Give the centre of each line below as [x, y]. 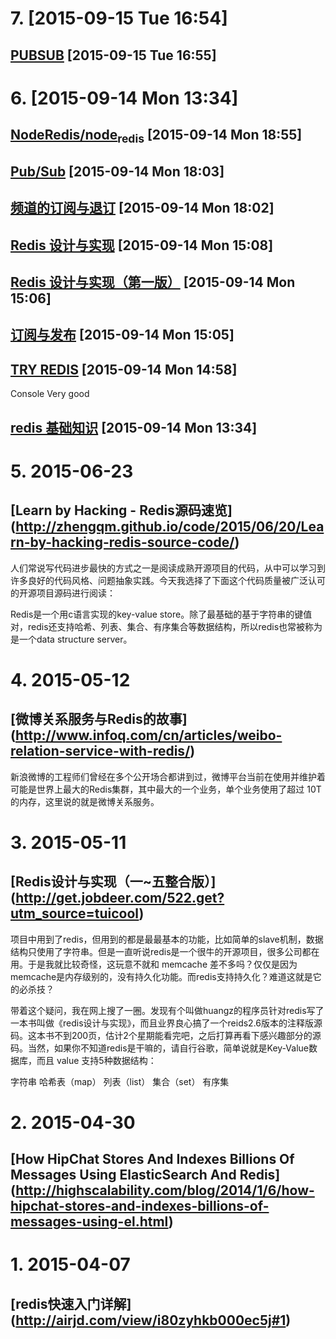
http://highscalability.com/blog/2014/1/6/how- [165, 1190]
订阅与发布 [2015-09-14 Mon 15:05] [122, 335]
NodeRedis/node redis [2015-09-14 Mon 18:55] [156, 136]
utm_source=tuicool [75, 913]
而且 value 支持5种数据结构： [96, 1060]
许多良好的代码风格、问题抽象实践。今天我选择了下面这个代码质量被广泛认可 [168, 580]
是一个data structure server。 [71, 639]
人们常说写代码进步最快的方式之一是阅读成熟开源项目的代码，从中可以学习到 [168, 568]
